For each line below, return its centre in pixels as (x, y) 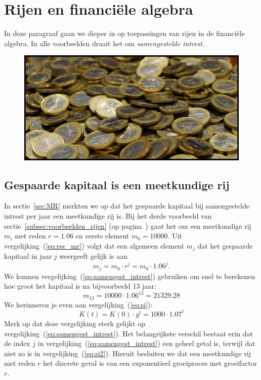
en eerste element (102, 236)
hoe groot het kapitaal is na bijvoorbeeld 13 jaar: (80, 286)
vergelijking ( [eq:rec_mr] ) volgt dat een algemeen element (94, 245)
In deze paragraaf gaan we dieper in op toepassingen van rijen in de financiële (124, 33)
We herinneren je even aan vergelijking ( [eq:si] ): (78, 304)
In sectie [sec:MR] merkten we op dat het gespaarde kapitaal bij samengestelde (127, 206)
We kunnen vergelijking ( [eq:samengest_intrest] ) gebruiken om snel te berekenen (130, 276)
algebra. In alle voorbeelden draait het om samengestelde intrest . (104, 43)
